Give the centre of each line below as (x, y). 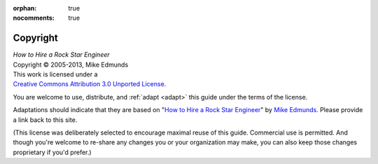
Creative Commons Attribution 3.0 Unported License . (90, 84)
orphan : (25, 8)
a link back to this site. (45, 120)
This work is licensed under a (55, 74)
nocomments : (34, 18)
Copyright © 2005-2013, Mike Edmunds (71, 64)
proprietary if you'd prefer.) (52, 152)
